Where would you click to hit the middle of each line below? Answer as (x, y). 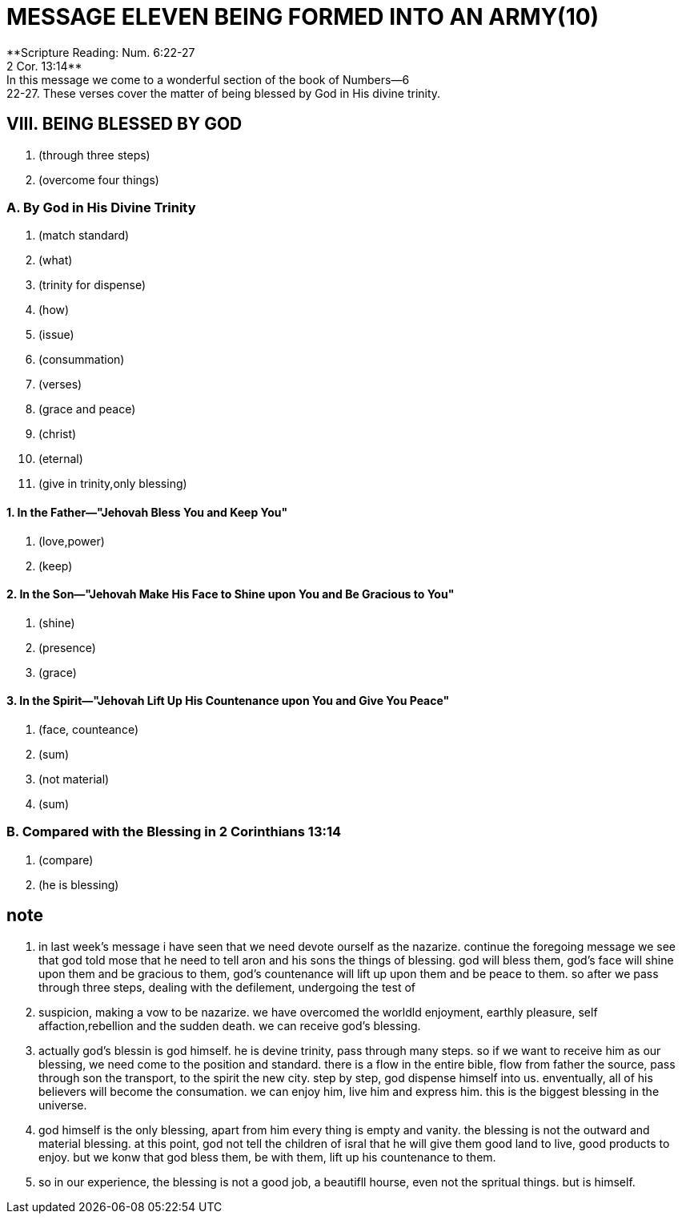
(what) (56, 260)
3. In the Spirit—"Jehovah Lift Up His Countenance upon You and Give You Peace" (228, 701)
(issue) (56, 335)
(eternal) (61, 459)
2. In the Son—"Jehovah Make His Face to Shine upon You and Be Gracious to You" (231, 594)
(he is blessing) (79, 884)
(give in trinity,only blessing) (113, 484)
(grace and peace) (87, 409)
